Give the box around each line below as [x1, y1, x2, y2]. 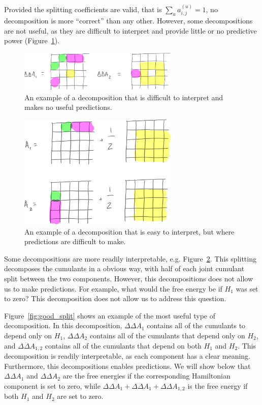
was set [236, 283, 258, 294]
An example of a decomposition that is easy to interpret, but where [24, 226, 235, 237]
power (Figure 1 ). [4, 35, 60, 46]
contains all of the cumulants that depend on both [45, 340, 202, 351]
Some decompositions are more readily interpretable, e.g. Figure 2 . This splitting [4, 253, 256, 264]
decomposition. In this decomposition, [4, 320, 122, 331]
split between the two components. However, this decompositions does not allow [4, 273, 253, 283]
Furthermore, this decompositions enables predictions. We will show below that [4, 360, 251, 371]
